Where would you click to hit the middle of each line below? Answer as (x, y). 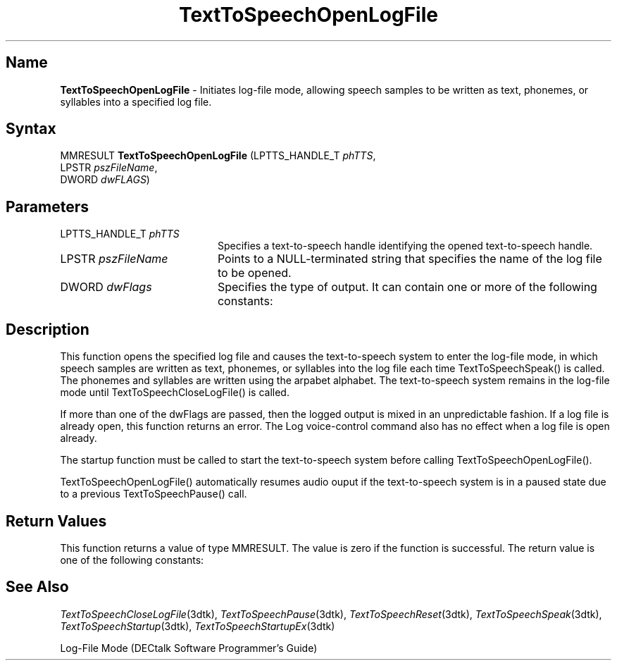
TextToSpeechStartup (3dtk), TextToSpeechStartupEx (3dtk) (198, 626)
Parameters (47, 206)
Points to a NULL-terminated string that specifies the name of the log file (410, 259)
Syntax (31, 129)
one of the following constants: (132, 560)
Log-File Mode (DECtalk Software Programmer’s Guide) (189, 648)
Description (48, 329)
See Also (37, 587)
